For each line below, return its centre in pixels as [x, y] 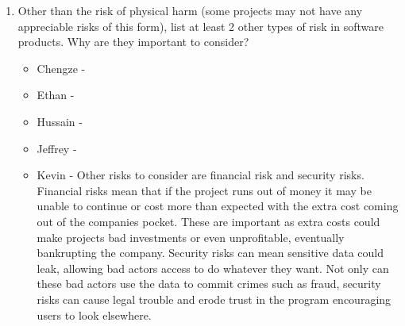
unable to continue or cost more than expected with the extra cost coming [218, 206]
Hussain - [60, 121]
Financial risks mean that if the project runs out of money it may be [204, 190]
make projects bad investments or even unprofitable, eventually [191, 237]
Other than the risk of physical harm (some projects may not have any [190, 10]
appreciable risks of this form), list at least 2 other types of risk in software [201, 26]
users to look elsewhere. [94, 314]
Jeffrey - [57, 148]
